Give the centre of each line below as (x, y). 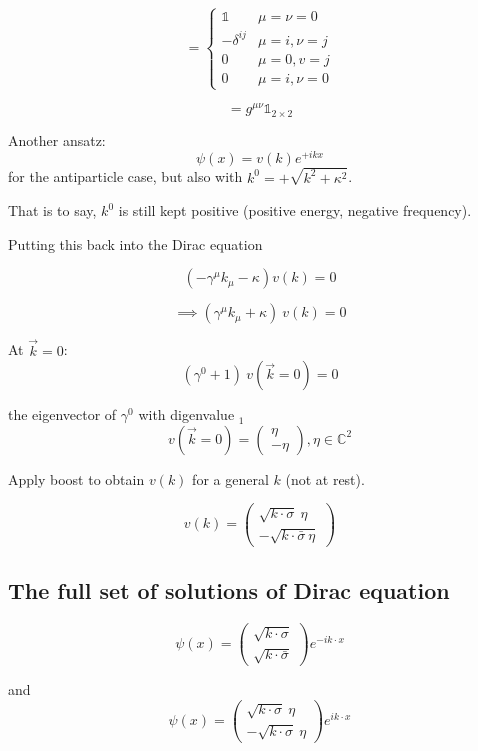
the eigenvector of (62, 414)
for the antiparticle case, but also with (125, 176)
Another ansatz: (57, 139)
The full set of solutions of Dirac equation (229, 589)
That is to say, (52, 210)
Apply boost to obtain (76, 478)
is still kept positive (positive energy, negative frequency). (295, 210)
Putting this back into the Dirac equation (135, 243)
